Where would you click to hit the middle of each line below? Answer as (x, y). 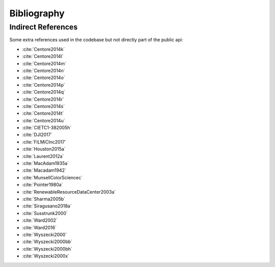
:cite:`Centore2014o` (44, 78)
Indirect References (44, 27)
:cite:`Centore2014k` (44, 49)
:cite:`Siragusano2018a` (47, 206)
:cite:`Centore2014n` (44, 70)
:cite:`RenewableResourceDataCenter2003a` (69, 192)
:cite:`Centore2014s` (44, 106)
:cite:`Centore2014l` (43, 57)
